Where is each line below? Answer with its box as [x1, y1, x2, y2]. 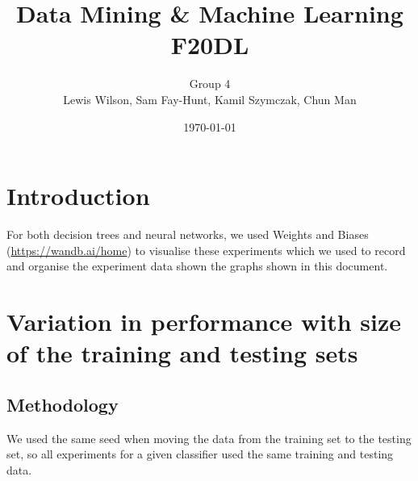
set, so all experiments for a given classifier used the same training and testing [6, 445, 394, 462]
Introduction [6, 179, 150, 212]
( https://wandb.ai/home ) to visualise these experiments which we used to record [6, 241, 406, 258]
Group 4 [189, 75, 231, 92]
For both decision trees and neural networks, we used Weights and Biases [6, 226, 369, 243]
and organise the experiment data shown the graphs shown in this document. [6, 257, 388, 274]
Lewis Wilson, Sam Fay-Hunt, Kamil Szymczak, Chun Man [63, 90, 357, 107]
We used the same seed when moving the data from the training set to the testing [6, 429, 412, 446]
